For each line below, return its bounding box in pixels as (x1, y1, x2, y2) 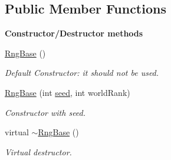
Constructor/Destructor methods (5, 27, 143, 39)
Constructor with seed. (5, 106, 86, 118)
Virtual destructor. (5, 145, 72, 158)
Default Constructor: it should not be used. (5, 66, 159, 79)
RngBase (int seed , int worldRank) (5, 86, 130, 98)
